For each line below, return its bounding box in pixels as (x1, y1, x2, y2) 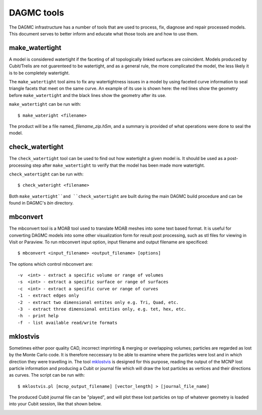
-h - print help (17, 313, 59, 319)
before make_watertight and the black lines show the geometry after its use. (9, 92, 167, 98)
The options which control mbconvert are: (9, 261, 93, 267)
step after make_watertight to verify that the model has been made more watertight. (32, 162, 205, 168)
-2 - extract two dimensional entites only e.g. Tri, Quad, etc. (17, 300, 179, 305)
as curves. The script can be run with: (9, 372, 85, 378)
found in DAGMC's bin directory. (9, 200, 74, 206)
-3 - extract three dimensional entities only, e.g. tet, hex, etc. (17, 306, 187, 312)
